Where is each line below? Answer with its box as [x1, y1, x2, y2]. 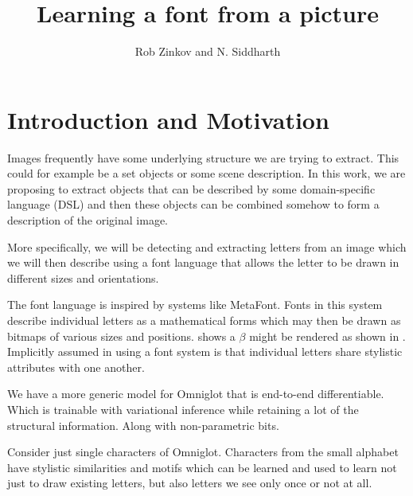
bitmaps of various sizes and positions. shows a [7, 327, 236, 344]
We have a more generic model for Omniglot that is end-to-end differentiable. [7, 385, 384, 402]
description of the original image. [7, 212, 169, 228]
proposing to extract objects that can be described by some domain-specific [7, 180, 376, 197]
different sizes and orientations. [7, 269, 159, 286]
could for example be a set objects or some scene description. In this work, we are [7, 165, 406, 182]
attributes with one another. [7, 358, 145, 375]
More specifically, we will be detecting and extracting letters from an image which [7, 238, 407, 255]
